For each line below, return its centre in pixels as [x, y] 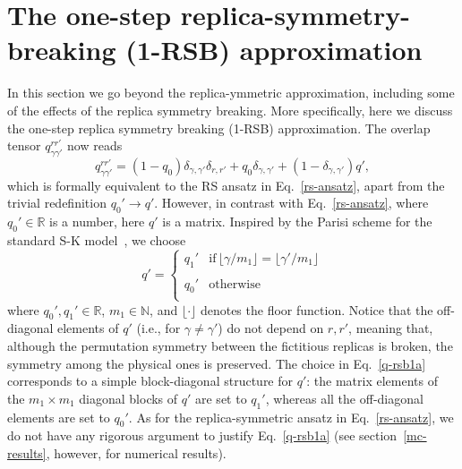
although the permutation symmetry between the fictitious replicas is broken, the [230, 346]
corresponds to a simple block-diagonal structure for [150, 381]
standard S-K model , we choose [97, 239]
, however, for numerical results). [136, 453]
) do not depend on [271, 328]
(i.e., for [158, 328]
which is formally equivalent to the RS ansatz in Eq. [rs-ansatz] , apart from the [226, 185]
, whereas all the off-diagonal [344, 398]
